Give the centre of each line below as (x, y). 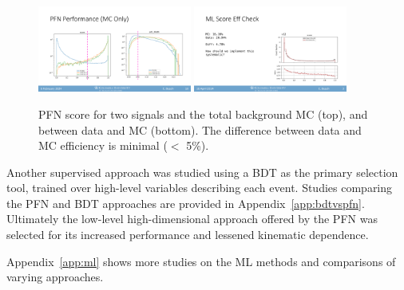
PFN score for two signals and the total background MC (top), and (203, 114)
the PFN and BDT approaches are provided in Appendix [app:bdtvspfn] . (186, 203)
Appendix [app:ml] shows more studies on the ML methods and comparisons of (201, 261)
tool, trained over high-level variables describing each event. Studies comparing (200, 188)
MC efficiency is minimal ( (103, 145)
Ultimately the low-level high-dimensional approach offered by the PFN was (192, 219)
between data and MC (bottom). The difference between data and (200, 129)
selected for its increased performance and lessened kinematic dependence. (188, 235)
